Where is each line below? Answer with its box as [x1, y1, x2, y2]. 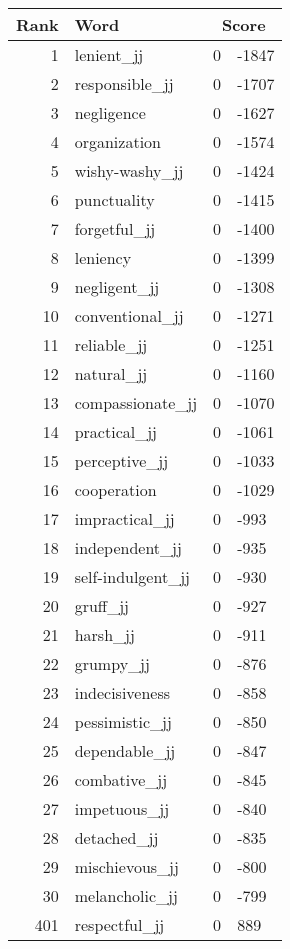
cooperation [74, 478, 157, 501]
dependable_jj [74, 739, 176, 762]
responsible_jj [74, 72, 174, 95]
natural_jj [74, 362, 148, 385]
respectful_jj [74, 913, 165, 936]
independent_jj [74, 536, 182, 559]
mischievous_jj [74, 855, 179, 878]
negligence [74, 101, 146, 124]
